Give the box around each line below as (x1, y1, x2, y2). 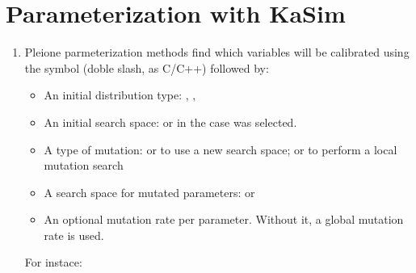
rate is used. (44, 226, 104, 243)
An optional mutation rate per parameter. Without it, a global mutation (44, 211, 404, 228)
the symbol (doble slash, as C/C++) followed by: (24, 59, 269, 76)
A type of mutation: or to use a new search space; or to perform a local (44, 141, 397, 157)
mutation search (44, 157, 124, 174)
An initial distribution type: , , (44, 86, 196, 103)
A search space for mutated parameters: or (44, 183, 255, 200)
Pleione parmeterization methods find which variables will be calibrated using (24, 44, 410, 61)
